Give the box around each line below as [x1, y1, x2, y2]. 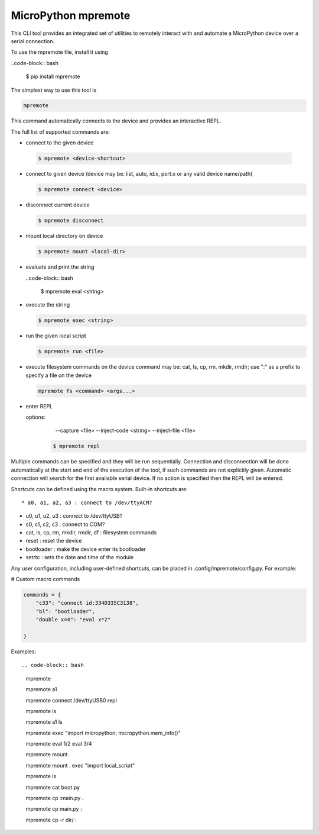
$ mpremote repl [53, 443, 100, 450]
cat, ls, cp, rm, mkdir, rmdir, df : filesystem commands [25, 529, 157, 536]
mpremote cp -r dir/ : [25, 816, 77, 823]
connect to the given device [25, 139, 94, 146]
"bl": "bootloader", [35, 608, 96, 615]
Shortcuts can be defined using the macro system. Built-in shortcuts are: [11, 485, 188, 492]
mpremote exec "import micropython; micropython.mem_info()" [25, 729, 181, 736]
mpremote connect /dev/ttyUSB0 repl [25, 697, 118, 704]
